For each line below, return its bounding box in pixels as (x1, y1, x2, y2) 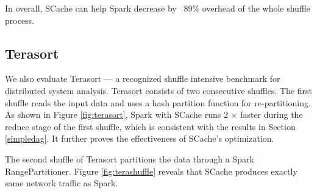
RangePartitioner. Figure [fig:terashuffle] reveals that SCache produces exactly (5, 164, 297, 177)
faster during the (240, 108, 303, 121)
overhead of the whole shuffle (202, 2, 310, 14)
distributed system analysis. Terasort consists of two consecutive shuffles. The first (5, 84, 312, 96)
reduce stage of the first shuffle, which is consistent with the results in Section (5, 120, 296, 133)
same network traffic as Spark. (5, 177, 118, 189)
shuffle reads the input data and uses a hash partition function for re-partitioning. (5, 96, 311, 109)
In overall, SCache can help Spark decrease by (5, 2, 177, 14)
